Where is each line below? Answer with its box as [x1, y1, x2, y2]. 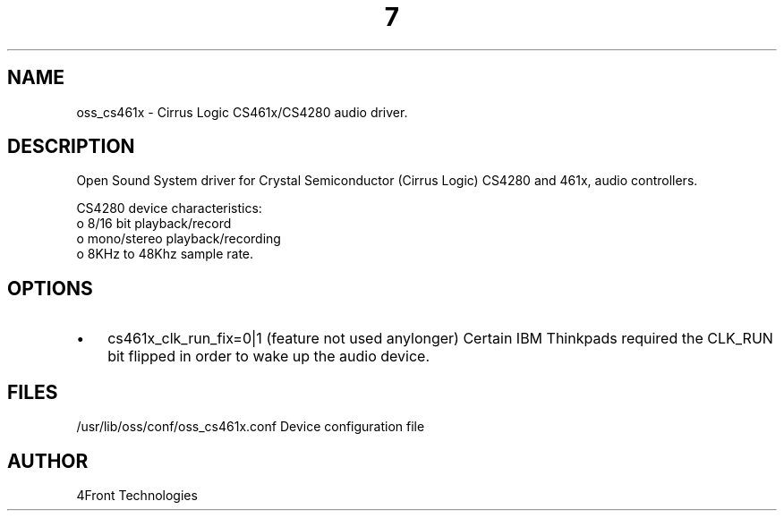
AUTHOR [7, 449, 89, 472]
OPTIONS [7, 276, 93, 300]
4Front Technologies [76, 487, 198, 503]
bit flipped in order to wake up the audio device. [107, 347, 430, 366]
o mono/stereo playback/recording [76, 231, 281, 247]
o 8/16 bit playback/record [76, 216, 232, 232]
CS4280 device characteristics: [76, 200, 262, 217]
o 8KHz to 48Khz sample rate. [76, 246, 254, 262]
